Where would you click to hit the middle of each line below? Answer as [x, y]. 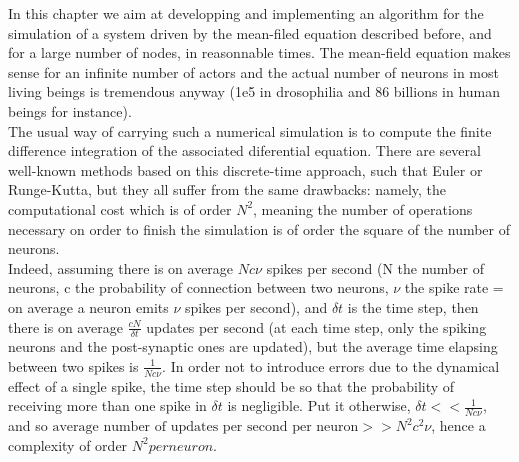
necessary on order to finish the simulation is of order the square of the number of [259, 228]
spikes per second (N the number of [375, 267]
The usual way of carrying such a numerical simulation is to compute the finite [250, 130]
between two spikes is [73, 365]
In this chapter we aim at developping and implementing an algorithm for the [246, 13]
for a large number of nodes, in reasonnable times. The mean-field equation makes [259, 52]
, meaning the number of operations [363, 208]
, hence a [458, 425]
